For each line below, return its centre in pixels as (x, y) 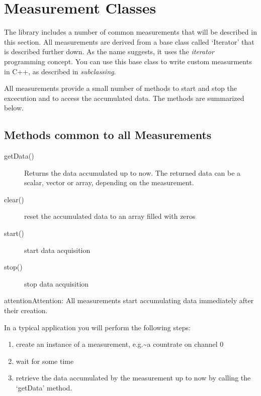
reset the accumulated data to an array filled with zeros (110, 216)
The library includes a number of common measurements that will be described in (130, 32)
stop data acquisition (57, 283)
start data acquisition (57, 250)
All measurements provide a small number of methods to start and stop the (120, 88)
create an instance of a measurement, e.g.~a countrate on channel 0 (120, 344)
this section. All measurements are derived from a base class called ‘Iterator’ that (129, 41)
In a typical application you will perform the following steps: (97, 327)
